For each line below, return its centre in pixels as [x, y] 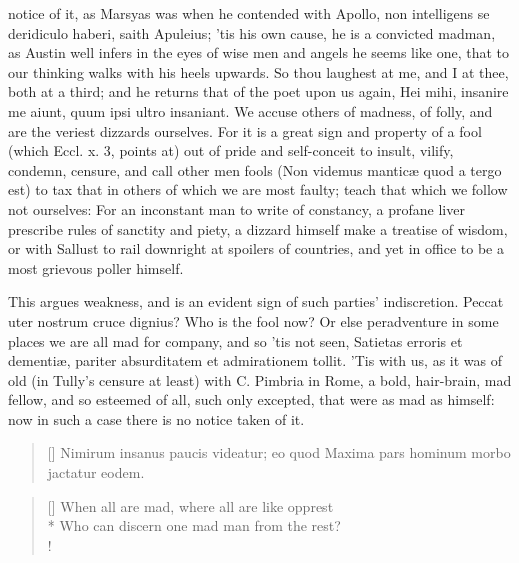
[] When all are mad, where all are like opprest [190, 505]
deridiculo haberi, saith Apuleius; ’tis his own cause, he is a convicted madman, [252, 32]
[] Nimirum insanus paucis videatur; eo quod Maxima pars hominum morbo [279, 452]
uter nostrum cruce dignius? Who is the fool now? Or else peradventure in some [253, 320]
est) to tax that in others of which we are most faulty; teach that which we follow [258, 189]
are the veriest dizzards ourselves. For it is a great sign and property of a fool [245, 130]
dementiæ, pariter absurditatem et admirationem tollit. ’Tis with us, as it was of [255, 360]
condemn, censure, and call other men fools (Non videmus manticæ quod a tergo [255, 169]
